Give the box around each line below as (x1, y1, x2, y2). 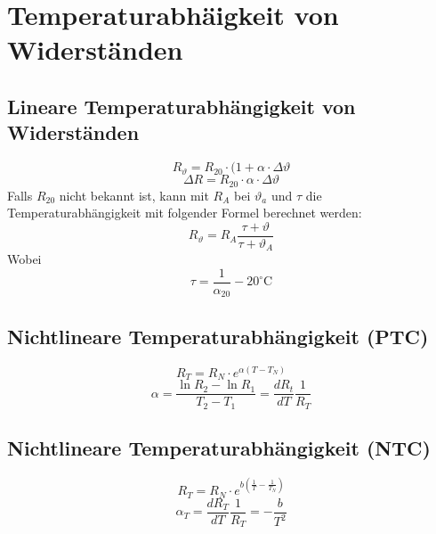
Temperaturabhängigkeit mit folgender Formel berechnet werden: (7, 203, 362, 222)
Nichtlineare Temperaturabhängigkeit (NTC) (7, 434, 431, 461)
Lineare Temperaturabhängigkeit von (7, 92, 356, 119)
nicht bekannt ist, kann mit (59, 185, 209, 204)
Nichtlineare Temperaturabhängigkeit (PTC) (7, 322, 429, 349)
